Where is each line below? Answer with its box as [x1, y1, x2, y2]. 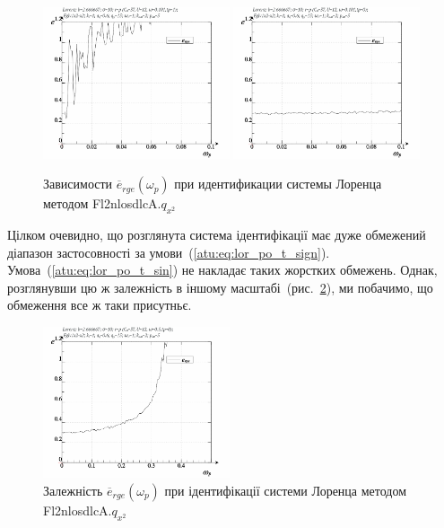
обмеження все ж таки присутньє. [7, 295, 192, 314]
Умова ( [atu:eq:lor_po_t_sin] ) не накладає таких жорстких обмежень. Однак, [7, 260, 438, 279]
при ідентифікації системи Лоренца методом [164, 481, 407, 500]
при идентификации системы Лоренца [174, 174, 382, 193]
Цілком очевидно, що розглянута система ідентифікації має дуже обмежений [7, 224, 426, 243]
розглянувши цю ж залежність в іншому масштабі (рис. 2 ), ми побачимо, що [7, 277, 433, 296]
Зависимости [43, 174, 113, 193]
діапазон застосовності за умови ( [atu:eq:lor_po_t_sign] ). [7, 242, 330, 261]
